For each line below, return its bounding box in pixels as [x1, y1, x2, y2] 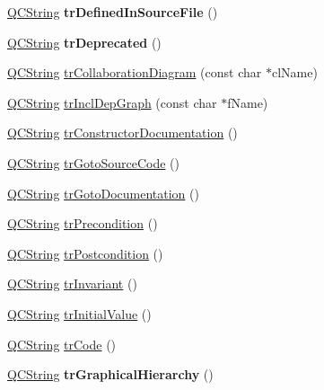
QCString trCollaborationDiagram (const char [7, 63, 262, 82]
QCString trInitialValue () [7, 304, 152, 323]
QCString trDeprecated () [7, 32, 162, 51]
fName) [227, 93, 268, 111]
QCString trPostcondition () [7, 244, 163, 262]
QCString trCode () [7, 334, 117, 353]
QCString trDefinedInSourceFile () [7, 3, 218, 21]
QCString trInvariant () [7, 274, 137, 293]
